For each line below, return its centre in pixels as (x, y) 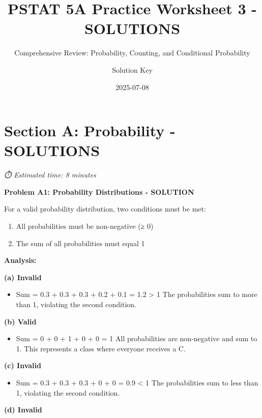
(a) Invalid (23, 277)
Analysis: (20, 260)
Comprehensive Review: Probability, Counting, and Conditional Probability (132, 53)
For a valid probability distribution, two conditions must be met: (105, 209)
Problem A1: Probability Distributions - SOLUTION (99, 191)
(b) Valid (20, 321)
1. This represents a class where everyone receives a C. (101, 348)
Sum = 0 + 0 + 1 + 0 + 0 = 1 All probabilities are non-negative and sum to (137, 338)
